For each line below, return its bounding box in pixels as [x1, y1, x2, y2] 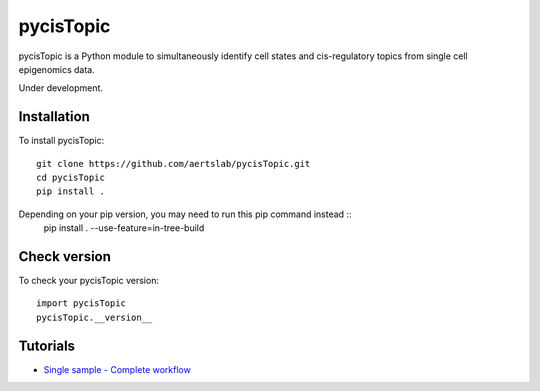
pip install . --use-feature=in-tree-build [43, 222, 205, 234]
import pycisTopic [36, 298, 127, 309]
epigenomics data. [18, 63, 95, 75]
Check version [18, 248, 112, 265]
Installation [18, 108, 90, 125]
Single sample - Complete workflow [43, 363, 192, 375]
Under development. [18, 82, 104, 94]
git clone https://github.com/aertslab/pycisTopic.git [36, 158, 311, 169]
